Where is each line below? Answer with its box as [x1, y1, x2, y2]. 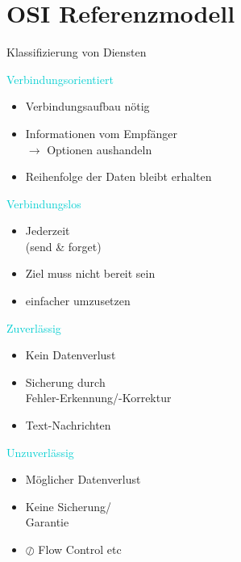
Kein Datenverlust [25, 346, 116, 363]
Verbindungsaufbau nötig [25, 98, 150, 115]
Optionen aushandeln [47, 140, 152, 157]
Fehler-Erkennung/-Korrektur [25, 389, 172, 406]
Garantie [25, 514, 69, 531]
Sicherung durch [25, 373, 106, 390]
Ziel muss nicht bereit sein [25, 265, 156, 282]
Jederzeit [25, 222, 70, 239]
